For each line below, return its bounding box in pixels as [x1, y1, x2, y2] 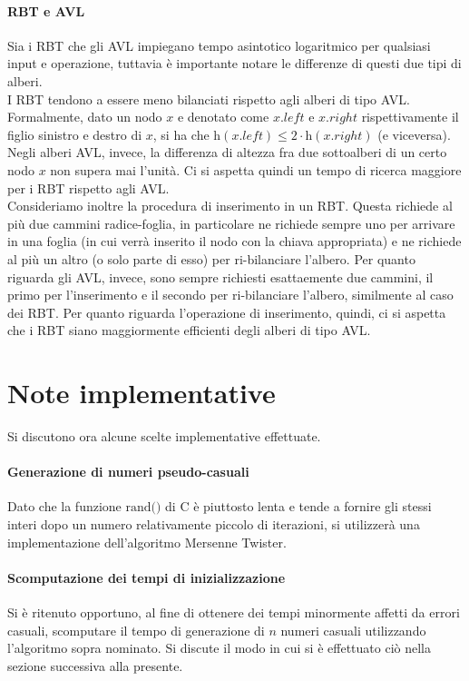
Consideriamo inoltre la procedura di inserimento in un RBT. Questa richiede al [7, 196, 453, 215]
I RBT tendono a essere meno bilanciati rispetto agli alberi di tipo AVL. [7, 89, 410, 108]
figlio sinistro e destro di [7, 124, 142, 143]
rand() [125, 501, 161, 515]
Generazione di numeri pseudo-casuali [7, 462, 249, 481]
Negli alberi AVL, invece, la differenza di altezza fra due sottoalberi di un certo [7, 143, 447, 162]
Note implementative [7, 374, 276, 411]
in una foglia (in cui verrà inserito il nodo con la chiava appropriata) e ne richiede [7, 232, 462, 251]
